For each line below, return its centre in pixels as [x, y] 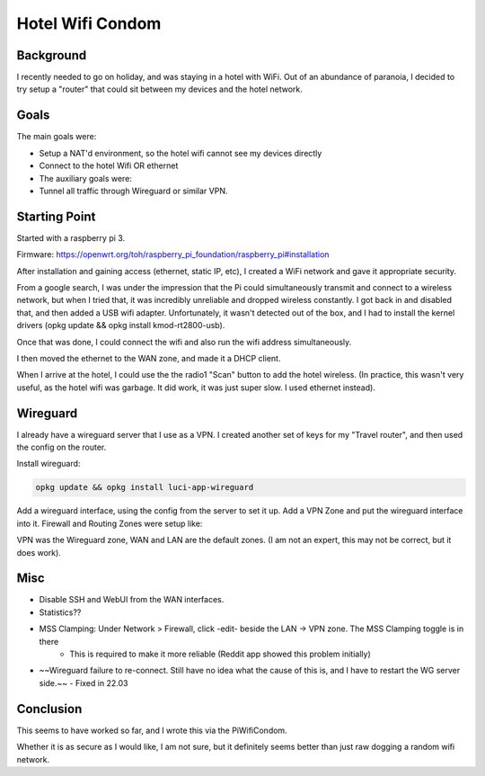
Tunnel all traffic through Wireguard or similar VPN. [133, 191]
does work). [39, 552]
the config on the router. [62, 447]
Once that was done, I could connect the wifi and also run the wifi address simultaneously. [184, 342]
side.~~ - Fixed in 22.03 [84, 682]
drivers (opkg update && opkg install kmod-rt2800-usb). [121, 326]
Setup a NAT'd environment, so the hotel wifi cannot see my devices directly [181, 153]
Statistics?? [60, 612]
